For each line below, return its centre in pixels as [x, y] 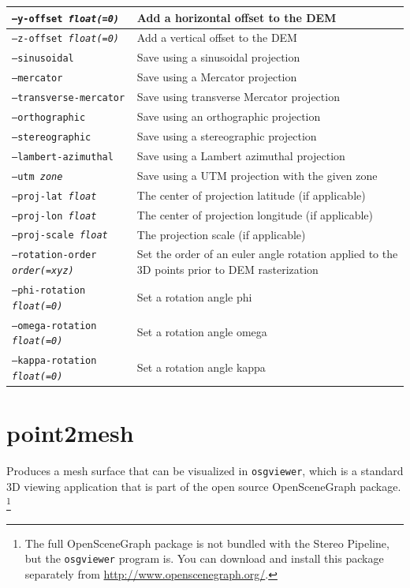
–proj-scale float [60, 236]
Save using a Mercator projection [217, 77]
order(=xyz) [43, 271]
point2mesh [70, 433]
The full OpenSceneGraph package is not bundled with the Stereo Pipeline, [207, 543]
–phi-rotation [49, 290]
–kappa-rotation [54, 361]
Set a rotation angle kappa [201, 367]
